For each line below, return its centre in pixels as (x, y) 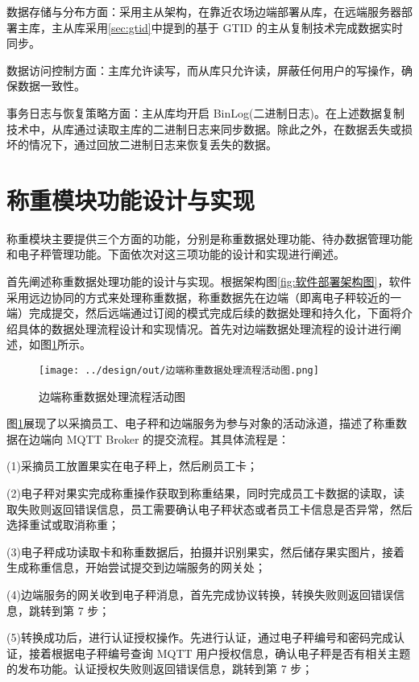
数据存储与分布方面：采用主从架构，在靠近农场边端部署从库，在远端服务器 (204, 11)
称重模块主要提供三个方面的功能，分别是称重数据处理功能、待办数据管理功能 (209, 238)
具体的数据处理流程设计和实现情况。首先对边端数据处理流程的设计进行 (203, 328)
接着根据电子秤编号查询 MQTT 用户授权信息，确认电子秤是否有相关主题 (220, 653)
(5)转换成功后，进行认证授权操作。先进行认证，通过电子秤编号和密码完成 (200, 637)
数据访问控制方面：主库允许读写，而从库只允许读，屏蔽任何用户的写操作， (204, 70)
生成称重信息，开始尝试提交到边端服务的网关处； (136, 567)
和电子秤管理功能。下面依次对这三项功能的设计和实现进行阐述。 (176, 254)
